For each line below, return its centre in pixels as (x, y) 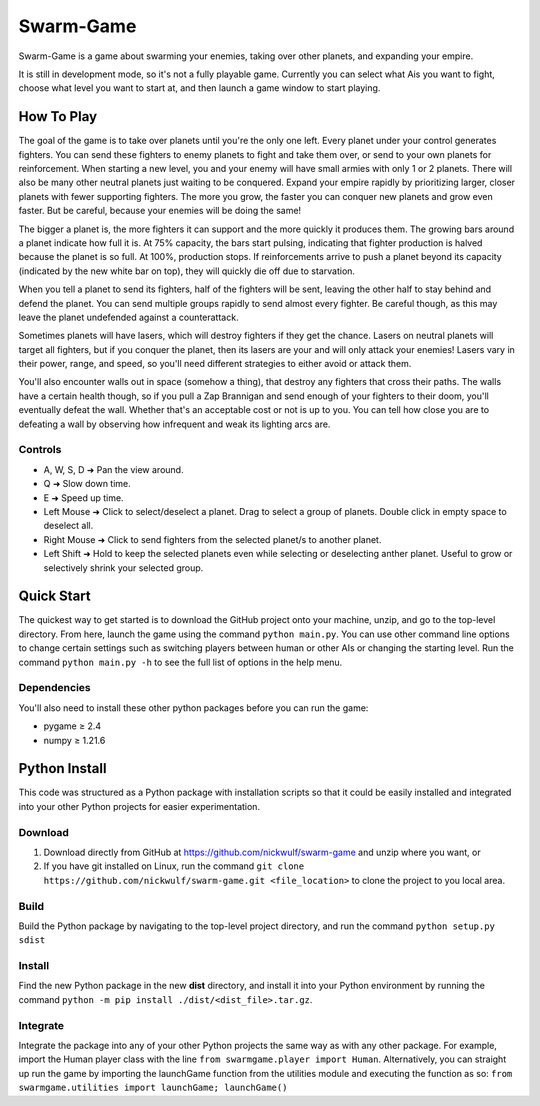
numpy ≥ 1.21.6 (74, 740)
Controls (40, 450)
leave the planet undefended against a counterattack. (128, 317)
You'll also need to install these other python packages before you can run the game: (193, 707)
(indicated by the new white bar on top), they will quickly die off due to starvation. (186, 271)
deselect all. (68, 526)
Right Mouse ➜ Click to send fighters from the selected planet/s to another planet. (212, 539)
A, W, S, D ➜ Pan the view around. (113, 469)
